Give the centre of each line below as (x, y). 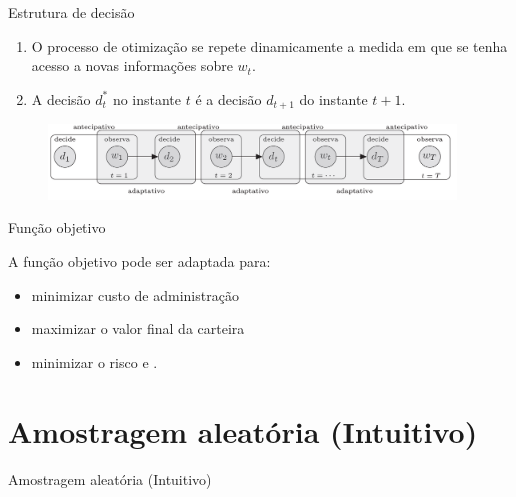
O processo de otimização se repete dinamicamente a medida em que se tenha (269, 45)
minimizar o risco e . (94, 361)
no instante (147, 98)
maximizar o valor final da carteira (138, 328)
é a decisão (228, 98)
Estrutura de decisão (71, 12)
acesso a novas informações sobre (132, 65)
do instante (333, 98)
